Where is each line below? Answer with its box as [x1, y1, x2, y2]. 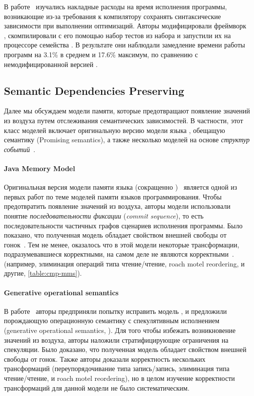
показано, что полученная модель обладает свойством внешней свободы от [4, 230, 227, 240]
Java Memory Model [4, 163, 75, 173]
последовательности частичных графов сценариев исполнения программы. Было [4, 220, 243, 230]
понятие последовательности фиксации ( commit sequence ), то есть [4, 210, 204, 220]
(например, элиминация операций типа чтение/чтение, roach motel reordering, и [4, 258, 245, 268]
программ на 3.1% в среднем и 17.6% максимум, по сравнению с [4, 49, 198, 59]
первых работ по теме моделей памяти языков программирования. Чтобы [4, 191, 222, 201]
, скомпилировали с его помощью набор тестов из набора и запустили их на [4, 30, 231, 40]
